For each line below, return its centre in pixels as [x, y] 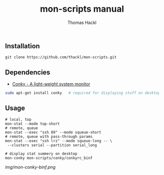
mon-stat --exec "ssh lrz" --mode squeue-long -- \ [59, 141]
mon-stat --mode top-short [32, 124]
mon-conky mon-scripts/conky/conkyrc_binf [49, 158]
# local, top [18, 119]
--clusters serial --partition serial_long [52, 145]
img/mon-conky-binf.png [30, 167]
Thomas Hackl [82, 22]
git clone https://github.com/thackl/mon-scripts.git [61, 57]
